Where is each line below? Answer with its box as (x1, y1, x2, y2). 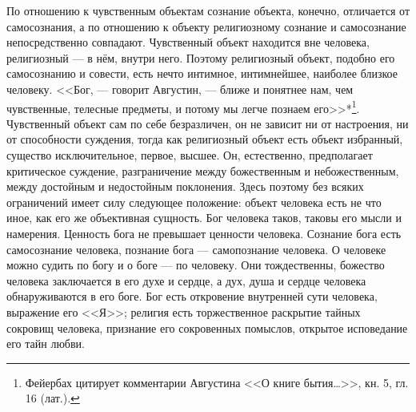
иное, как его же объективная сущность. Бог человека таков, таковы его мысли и (6, 209, 402, 226)
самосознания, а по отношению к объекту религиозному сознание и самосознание (6, 18, 406, 34)
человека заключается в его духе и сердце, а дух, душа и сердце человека (6, 272, 366, 289)
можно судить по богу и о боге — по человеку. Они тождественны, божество (6, 256, 385, 273)
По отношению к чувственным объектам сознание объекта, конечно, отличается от (6, 2, 410, 18)
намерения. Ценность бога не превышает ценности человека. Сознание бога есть (6, 224, 402, 241)
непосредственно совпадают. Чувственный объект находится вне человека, (6, 34, 370, 50)
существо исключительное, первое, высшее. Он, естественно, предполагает (6, 147, 373, 163)
